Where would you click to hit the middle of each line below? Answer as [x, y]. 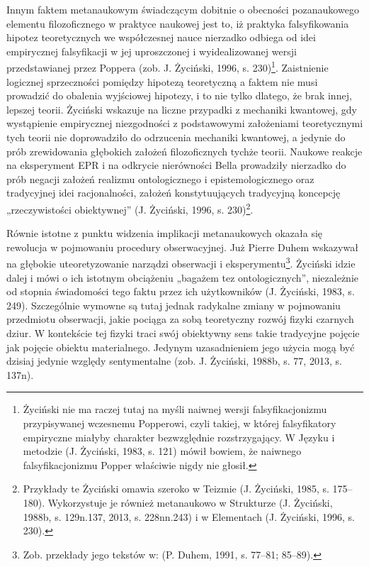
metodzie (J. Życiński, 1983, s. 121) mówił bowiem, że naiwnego [162, 451]
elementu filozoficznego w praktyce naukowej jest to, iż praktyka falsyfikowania [178, 23]
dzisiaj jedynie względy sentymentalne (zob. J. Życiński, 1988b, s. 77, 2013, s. [174, 361]
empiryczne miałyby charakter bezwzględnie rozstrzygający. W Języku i [179, 437]
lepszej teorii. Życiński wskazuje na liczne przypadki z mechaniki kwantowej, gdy [182, 109]
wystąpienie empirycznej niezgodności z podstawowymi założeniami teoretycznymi [185, 123]
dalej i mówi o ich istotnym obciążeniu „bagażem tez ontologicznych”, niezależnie [183, 277]
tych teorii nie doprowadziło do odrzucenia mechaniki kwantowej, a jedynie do [176, 137]
